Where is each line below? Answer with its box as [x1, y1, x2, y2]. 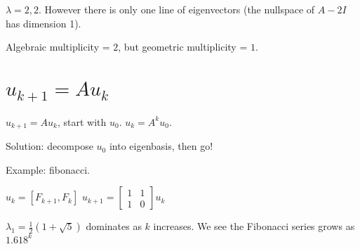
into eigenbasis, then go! [109, 139, 213, 153]
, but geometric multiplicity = [118, 39, 248, 54]
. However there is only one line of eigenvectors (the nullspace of [39, 2, 315, 16]
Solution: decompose [6, 139, 93, 153]
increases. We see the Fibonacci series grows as [153, 219, 355, 234]
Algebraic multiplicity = [6, 39, 110, 54]
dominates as [86, 219, 142, 234]
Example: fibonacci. [6, 162, 90, 177]
